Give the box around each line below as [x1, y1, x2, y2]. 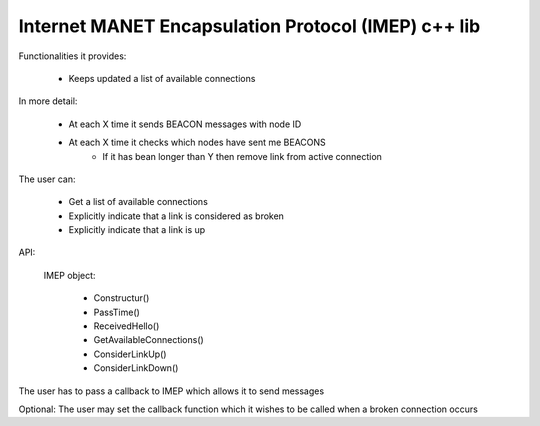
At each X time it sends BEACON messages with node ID [68, 118, 302, 130]
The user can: [18, 173, 76, 185]
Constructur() [93, 292, 150, 304]
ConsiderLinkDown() [93, 362, 179, 374]
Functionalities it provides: [18, 50, 127, 62]
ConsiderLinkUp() [93, 348, 167, 360]
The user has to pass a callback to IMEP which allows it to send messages [18, 385, 325, 397]
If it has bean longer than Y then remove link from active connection [102, 150, 382, 162]
